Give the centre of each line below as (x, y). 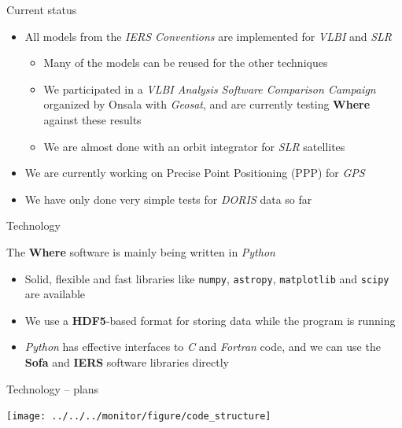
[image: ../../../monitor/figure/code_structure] (139, 417)
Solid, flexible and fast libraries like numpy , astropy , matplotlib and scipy (207, 278)
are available (55, 294)
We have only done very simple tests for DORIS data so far (168, 199)
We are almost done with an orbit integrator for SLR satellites (194, 146)
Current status (42, 9)
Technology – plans (53, 388)
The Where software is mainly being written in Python (141, 251)
